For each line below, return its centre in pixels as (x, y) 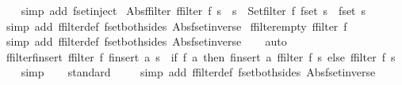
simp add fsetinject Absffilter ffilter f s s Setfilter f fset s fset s (193, 10)
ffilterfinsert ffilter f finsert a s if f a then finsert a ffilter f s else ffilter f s (201, 56)
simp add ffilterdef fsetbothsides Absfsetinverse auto (146, 41)
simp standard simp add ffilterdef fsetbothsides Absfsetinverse (198, 72)
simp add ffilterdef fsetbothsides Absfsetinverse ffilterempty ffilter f (176, 26)
